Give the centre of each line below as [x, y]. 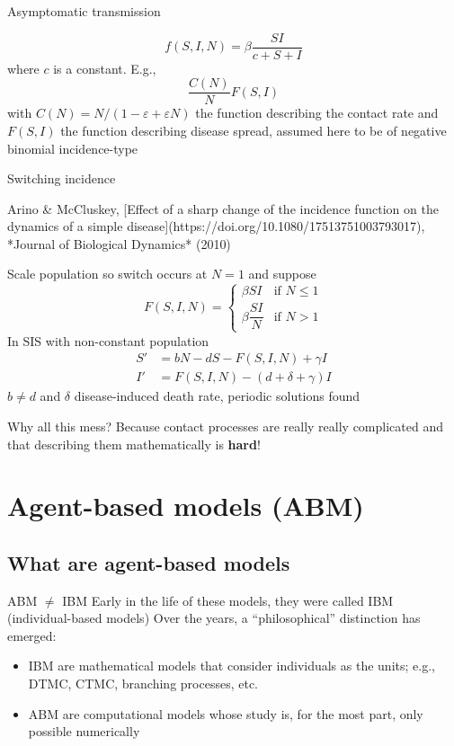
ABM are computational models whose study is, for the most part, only [226, 713]
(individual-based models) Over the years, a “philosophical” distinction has [214, 618]
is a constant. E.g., [105, 68]
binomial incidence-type [73, 148]
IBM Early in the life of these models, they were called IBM [228, 600]
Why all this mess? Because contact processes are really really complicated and [225, 426]
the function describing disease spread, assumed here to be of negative [254, 130]
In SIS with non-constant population [108, 340]
